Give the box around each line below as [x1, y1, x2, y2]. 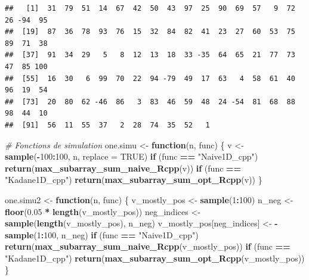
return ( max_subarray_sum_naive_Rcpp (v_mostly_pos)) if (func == [5, 240, 291, 253]
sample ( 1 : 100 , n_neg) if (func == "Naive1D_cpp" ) [5, 228, 199, 241]
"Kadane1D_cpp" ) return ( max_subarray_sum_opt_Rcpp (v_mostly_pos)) [5, 251, 305, 264]
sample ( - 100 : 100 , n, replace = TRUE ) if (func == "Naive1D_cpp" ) [5, 150, 258, 163]
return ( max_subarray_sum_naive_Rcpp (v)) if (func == [5, 161, 242, 174]
